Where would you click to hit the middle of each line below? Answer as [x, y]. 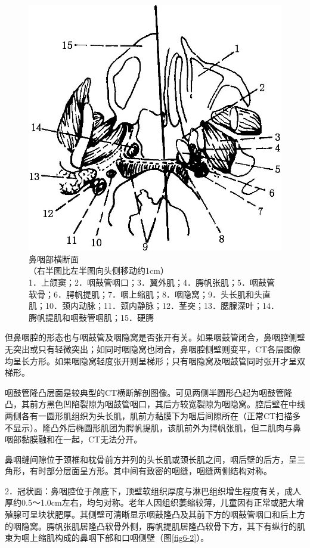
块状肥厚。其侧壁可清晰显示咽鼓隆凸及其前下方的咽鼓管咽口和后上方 [171, 514]
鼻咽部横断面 [54, 258]
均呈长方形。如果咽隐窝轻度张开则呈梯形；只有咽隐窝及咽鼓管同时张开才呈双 [155, 360]
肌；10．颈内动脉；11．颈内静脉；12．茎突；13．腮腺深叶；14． [154, 306]
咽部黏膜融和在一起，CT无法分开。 [74, 439]
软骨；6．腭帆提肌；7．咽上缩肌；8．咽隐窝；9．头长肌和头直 [150, 294]
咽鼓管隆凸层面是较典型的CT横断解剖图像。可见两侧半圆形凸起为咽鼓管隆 [149, 392]
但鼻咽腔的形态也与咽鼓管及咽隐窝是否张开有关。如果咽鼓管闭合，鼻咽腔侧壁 [155, 337]
